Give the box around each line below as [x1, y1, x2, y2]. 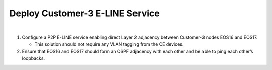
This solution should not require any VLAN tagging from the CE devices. [34, 41, 184, 47]
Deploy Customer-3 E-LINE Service [9, 8, 160, 19]
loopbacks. [22, 55, 45, 61]
